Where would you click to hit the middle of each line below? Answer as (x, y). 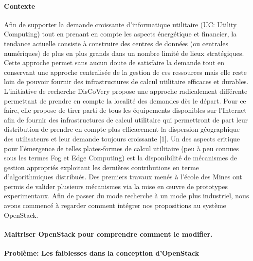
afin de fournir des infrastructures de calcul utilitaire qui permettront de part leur (126, 119)
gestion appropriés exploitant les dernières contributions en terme (101, 167)
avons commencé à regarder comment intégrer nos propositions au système (115, 205)
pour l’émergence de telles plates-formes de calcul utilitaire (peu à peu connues (122, 148)
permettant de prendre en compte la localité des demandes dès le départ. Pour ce (125, 100)
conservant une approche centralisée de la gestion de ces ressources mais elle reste (125, 72)
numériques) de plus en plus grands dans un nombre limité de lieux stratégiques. (124, 53)
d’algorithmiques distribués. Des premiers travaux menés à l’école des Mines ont (123, 177)
